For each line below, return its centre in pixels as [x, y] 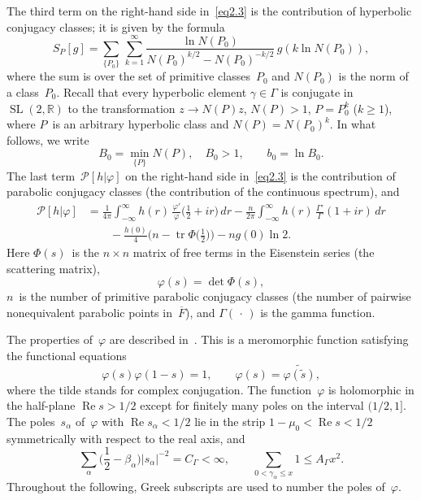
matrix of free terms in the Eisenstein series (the [254, 252]
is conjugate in [317, 91]
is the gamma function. [318, 312]
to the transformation [122, 108]
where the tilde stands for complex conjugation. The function [159, 389]
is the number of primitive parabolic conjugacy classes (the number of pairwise [215, 296]
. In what [353, 124]
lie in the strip [230, 421]
